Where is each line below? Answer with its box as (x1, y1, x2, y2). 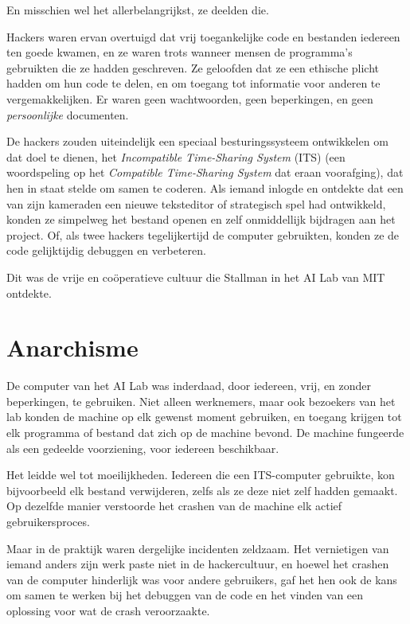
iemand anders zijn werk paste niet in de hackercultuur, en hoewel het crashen (6, 556, 389, 572)
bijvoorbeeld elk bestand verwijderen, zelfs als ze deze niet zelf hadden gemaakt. (6, 482, 398, 498)
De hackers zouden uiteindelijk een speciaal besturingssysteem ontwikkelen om (6, 133, 389, 150)
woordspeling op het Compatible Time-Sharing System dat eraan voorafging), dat (6, 164, 404, 181)
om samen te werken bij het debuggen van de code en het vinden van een (6, 587, 364, 603)
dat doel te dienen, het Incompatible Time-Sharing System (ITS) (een (6, 148, 346, 165)
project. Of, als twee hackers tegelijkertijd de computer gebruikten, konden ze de (6, 226, 400, 243)
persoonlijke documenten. (6, 106, 129, 123)
